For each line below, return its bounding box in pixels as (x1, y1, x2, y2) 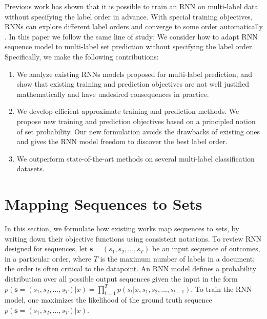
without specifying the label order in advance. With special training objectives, (5, 11, 253, 22)
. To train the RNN (191, 283, 252, 294)
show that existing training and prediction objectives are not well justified (16, 78, 249, 89)
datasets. (16, 163, 45, 174)
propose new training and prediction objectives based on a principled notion (16, 115, 256, 126)
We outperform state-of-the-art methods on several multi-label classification (16, 153, 255, 164)
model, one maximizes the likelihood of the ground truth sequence (5, 294, 212, 305)
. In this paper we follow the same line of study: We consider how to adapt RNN (5, 31, 258, 42)
